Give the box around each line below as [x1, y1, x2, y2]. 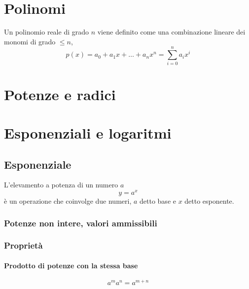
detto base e [140, 196, 176, 206]
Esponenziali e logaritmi [4, 123, 172, 143]
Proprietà [4, 239, 43, 252]
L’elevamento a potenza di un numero [4, 180, 118, 190]
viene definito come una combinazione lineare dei [97, 27, 246, 37]
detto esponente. [184, 196, 234, 206]
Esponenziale [4, 156, 71, 172]
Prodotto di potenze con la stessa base [4, 260, 138, 270]
